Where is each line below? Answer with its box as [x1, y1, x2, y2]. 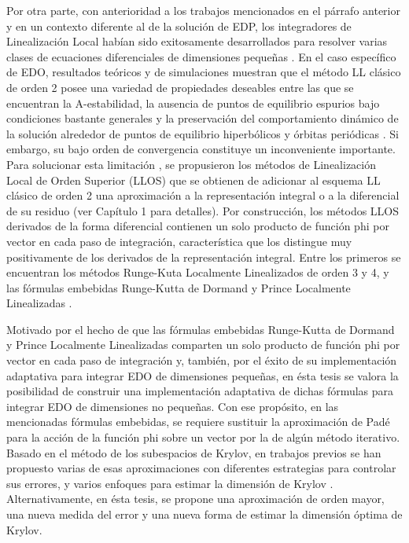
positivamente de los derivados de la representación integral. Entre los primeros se [6, 248, 401, 265]
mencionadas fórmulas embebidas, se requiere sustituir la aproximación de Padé [6, 413, 390, 430]
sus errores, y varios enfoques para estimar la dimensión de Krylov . [6, 475, 333, 491]
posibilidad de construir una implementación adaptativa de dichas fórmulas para [6, 383, 394, 399]
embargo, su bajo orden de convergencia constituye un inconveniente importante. [6, 141, 396, 157]
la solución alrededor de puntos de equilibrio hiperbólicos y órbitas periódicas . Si [6, 125, 399, 141]
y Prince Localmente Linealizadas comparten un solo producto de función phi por [6, 336, 400, 353]
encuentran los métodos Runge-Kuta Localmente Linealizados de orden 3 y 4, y [6, 264, 389, 281]
